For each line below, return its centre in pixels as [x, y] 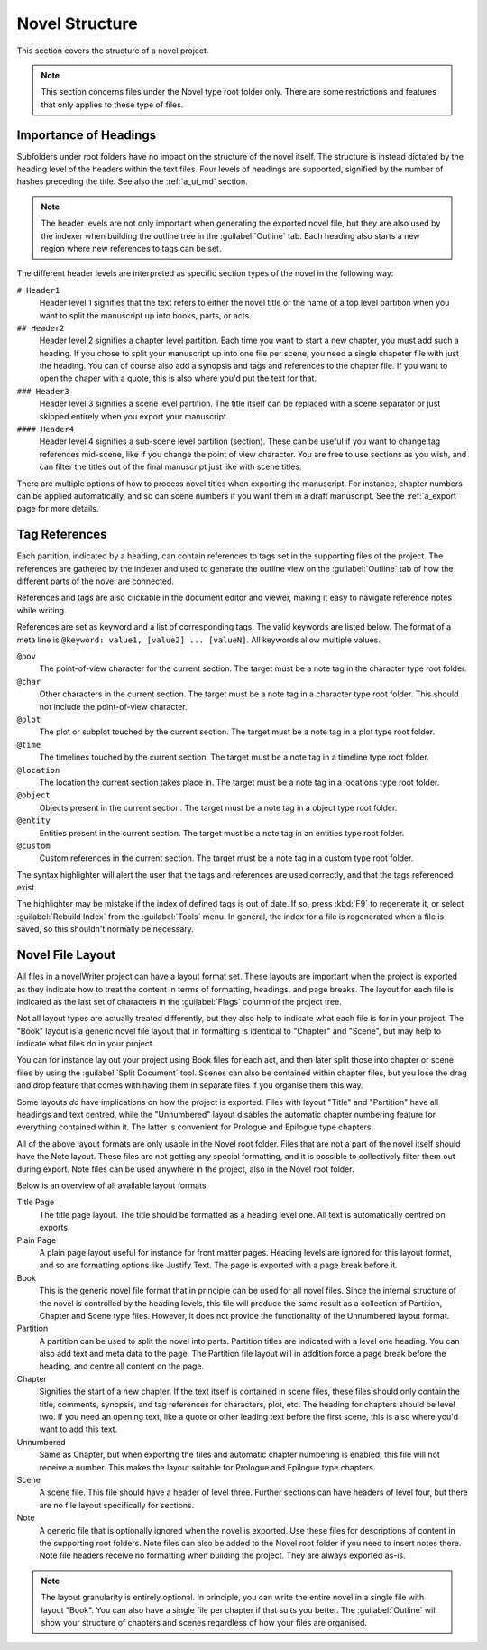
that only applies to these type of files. [112, 105]
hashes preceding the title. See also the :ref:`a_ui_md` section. [132, 181]
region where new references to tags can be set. [131, 248]
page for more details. [58, 509]
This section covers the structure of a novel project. [113, 51]
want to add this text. [78, 1429]
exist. [27, 888]
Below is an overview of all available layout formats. [113, 1185]
